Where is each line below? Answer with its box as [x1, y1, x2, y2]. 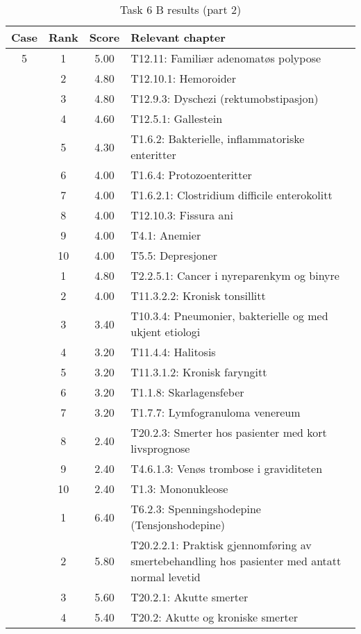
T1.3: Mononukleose [131, 481, 228, 497]
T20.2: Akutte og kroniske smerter [131, 609, 299, 625]
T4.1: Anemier [131, 227, 201, 243]
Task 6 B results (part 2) [119, 1, 242, 17]
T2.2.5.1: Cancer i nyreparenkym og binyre [131, 267, 339, 283]
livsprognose [131, 440, 190, 456]
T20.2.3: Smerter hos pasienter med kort [131, 424, 327, 440]
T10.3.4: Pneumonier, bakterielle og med [131, 308, 328, 324]
